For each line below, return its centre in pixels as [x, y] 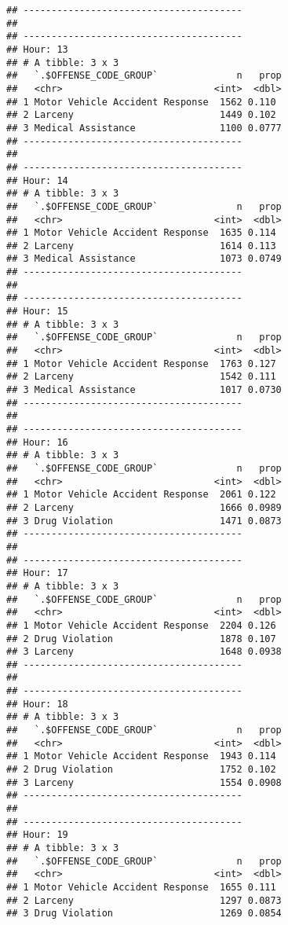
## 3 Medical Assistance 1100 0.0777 [144, 128]
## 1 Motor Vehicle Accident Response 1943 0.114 [141, 756]
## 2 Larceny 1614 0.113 [141, 246]
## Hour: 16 [37, 442]
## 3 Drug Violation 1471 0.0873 [144, 521]
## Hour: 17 [37, 573]
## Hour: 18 [37, 704]
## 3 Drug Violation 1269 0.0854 [144, 914]
